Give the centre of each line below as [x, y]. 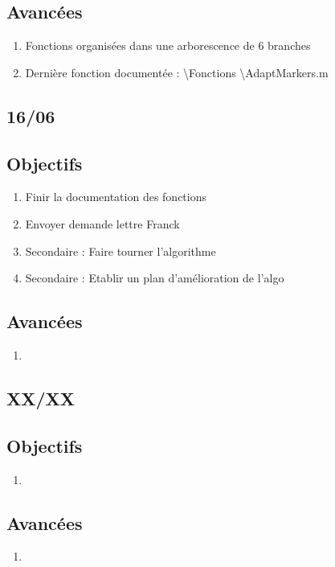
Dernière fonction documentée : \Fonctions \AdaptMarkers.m [177, 72]
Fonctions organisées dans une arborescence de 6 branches [168, 45]
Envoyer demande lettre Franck [102, 223]
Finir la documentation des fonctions [116, 197]
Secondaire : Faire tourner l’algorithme [121, 251]
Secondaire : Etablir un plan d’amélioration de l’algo [155, 278]
